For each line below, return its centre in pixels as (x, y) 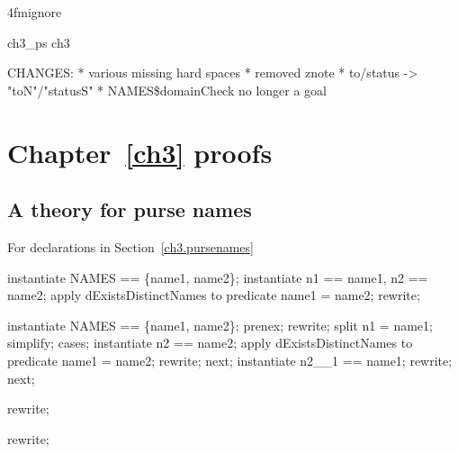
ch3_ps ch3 (39, 42)
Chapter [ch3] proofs (140, 152)
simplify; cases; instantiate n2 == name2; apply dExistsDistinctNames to (210, 343)
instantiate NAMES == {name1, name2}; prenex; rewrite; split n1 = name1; (220, 325)
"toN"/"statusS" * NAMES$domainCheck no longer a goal (167, 90)
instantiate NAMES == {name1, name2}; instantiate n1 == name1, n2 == (218, 277)
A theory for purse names (130, 209)
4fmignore (35, 12)
